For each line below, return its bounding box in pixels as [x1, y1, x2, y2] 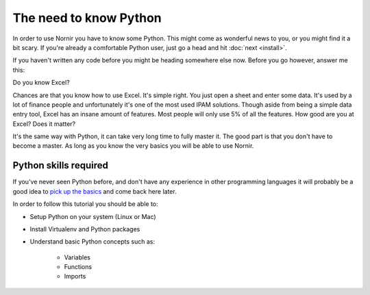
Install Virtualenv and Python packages [29, 225, 140, 233]
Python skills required [12, 159, 109, 171]
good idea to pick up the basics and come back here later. [12, 187, 177, 195]
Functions [64, 263, 92, 271]
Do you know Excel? [12, 79, 70, 87]
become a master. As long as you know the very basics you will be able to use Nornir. [12, 142, 254, 150]
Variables [64, 253, 90, 261]
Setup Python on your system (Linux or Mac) [29, 212, 157, 220]
